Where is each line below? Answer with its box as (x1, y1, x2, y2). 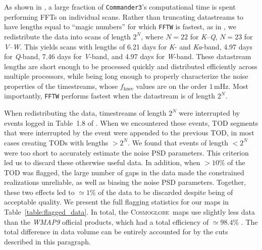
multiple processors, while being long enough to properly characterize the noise (4, 71, 248, 81)
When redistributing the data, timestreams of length (4, 108, 167, 118)
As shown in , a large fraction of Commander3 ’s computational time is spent (4, 2, 236, 12)
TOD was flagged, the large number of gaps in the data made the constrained (4, 167, 244, 177)
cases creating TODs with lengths (4, 137, 109, 147)
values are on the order (136, 80, 207, 91)
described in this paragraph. (4, 236, 91, 246)
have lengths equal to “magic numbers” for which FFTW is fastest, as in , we (4, 21, 236, 32)
